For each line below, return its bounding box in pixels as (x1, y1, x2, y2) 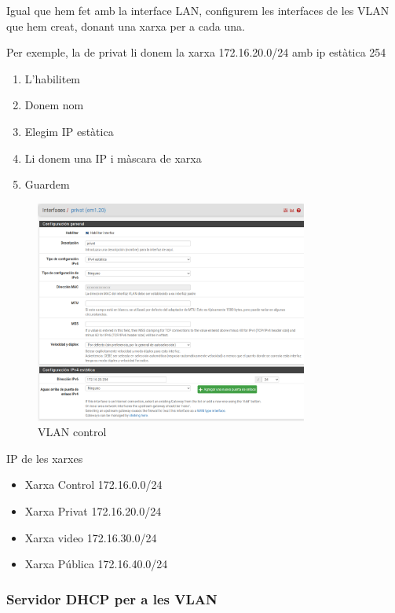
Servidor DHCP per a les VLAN (6, 589, 218, 608)
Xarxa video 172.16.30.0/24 (24, 529, 157, 545)
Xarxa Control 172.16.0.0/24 (24, 476, 163, 493)
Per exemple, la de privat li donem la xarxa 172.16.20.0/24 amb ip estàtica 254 (6, 44, 386, 61)
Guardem (24, 176, 70, 193)
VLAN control (38, 424, 107, 440)
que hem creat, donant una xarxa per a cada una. (6, 17, 245, 34)
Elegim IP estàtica (24, 123, 114, 139)
